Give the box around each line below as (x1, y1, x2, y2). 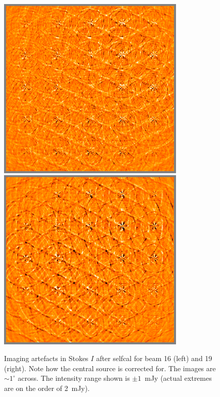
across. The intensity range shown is (18, 373, 130, 383)
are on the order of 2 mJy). (4, 383, 90, 393)
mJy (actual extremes (145, 373, 212, 383)
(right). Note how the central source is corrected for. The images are (4, 363, 216, 373)
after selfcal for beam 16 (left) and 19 (96, 353, 212, 364)
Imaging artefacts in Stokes (4, 353, 89, 364)
